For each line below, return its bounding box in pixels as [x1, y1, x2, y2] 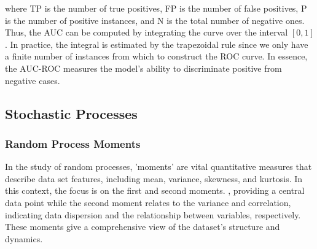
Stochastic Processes [5, 104, 138, 123]
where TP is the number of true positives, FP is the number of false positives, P [5, 2, 307, 14]
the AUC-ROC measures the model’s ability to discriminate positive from [5, 61, 282, 74]
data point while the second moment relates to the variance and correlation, [5, 196, 291, 209]
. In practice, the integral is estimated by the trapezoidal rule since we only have [5, 37, 308, 50]
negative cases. [5, 74, 60, 86]
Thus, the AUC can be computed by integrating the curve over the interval [5, 26, 288, 39]
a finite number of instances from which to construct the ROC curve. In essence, [5, 50, 308, 63]
